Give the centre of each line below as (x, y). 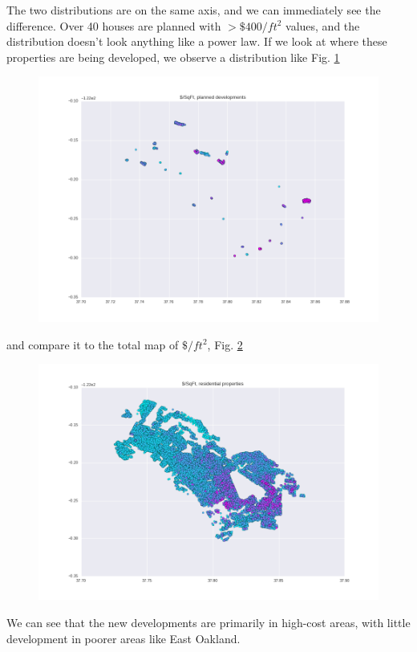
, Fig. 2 (225, 344)
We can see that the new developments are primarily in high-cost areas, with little (208, 622)
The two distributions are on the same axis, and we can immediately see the (194, 10)
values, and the (323, 25)
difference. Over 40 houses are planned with (114, 25)
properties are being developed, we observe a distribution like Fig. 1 (173, 57)
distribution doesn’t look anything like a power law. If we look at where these (197, 41)
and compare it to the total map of (93, 344)
